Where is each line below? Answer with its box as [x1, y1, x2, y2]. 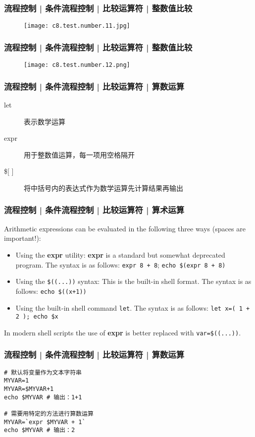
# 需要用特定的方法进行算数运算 [4, 410, 94, 417]
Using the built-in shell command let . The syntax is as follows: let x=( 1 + [15, 302, 250, 313]
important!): [4, 233, 41, 243]
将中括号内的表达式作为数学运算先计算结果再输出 [24, 182, 183, 193]
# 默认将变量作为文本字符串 [4, 369, 82, 376]
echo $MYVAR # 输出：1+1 [4, 393, 82, 401]
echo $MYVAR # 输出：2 [4, 427, 75, 434]
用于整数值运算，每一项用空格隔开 [24, 149, 135, 160]
